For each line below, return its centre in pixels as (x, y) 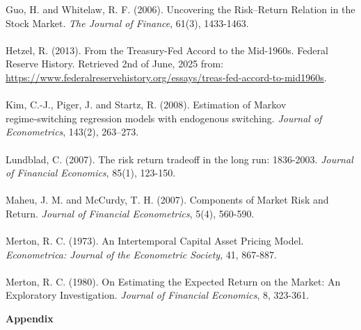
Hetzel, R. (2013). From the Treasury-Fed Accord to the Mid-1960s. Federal (167, 50)
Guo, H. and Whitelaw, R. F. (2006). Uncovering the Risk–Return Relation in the (180, 9)
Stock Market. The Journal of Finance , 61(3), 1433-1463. (127, 23)
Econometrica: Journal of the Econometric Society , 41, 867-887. (141, 254)
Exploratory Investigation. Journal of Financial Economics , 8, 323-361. (158, 295)
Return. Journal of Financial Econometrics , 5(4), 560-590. (130, 213)
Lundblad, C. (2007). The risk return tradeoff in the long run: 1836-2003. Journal (179, 159)
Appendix (30, 319)
